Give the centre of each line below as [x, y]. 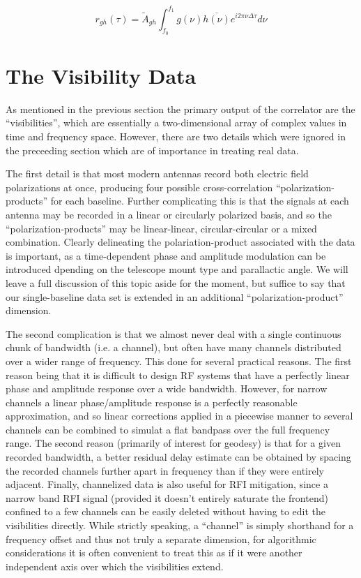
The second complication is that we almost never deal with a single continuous [174, 333]
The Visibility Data [101, 75]
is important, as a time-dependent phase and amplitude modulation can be [166, 255]
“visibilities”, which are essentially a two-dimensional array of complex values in [176, 123]
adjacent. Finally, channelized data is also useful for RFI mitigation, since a [167, 484]
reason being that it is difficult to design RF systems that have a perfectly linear [178, 375]
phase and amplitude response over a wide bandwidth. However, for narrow [167, 388]
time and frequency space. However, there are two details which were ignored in [176, 136]
